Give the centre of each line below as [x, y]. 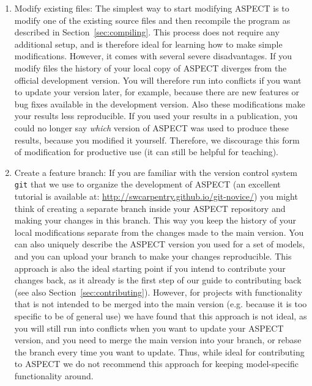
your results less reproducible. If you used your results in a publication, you [156, 116]
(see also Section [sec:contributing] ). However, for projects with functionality [158, 292]
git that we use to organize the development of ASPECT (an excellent [147, 184]
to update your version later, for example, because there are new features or [157, 92]
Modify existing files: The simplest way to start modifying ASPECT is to [152, 8]
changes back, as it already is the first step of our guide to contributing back [158, 280]
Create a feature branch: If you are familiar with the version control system [156, 172]
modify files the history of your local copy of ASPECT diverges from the [150, 67]
